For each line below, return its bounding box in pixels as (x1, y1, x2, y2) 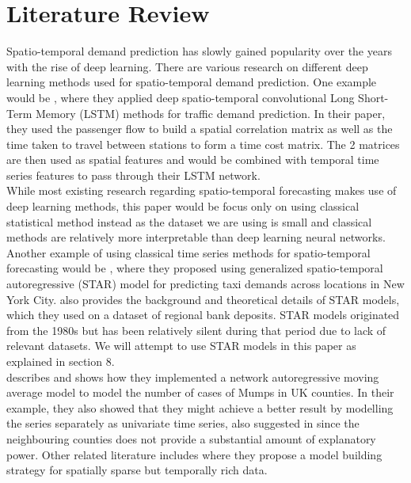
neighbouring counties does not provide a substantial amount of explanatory (6, 430, 376, 447)
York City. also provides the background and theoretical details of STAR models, (6, 291, 400, 307)
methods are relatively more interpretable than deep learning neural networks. (6, 229, 386, 245)
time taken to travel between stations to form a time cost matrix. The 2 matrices (6, 135, 400, 152)
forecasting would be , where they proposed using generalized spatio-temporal (6, 260, 383, 276)
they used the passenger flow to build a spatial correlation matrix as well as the (6, 120, 393, 137)
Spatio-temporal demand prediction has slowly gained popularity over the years (6, 43, 392, 59)
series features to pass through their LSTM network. (6, 166, 261, 183)
